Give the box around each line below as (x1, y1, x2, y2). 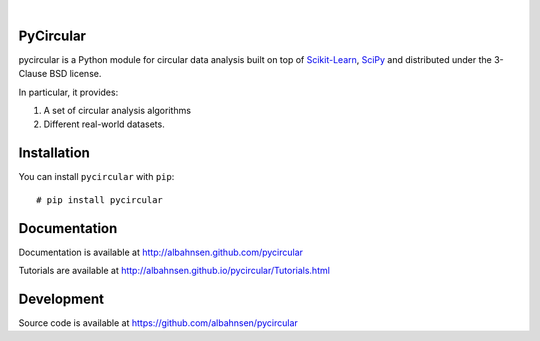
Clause (18, 68, 48, 80)
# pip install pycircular (36, 194, 164, 205)
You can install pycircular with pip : (18, 171, 175, 183)
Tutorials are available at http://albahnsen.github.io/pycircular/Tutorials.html (18, 265, 330, 277)
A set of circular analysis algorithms (43, 105, 192, 117)
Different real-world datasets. (43, 118, 165, 130)
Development (18, 290, 105, 307)
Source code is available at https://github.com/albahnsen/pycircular (18, 316, 299, 329)
